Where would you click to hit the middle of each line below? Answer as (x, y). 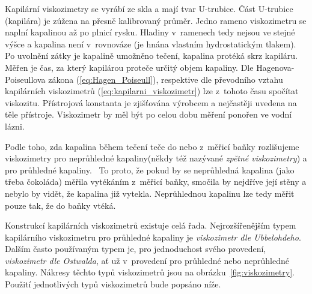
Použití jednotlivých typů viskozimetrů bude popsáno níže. (113, 284)
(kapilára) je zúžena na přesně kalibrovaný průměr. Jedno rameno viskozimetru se (156, 20)
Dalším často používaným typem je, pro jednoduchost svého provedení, (136, 249)
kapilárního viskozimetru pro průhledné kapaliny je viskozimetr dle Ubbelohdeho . (153, 237)
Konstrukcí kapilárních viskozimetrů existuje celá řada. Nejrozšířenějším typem (151, 225)
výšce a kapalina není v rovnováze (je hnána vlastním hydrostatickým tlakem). (151, 43)
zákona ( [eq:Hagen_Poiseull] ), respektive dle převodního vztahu (166, 79)
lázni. (15, 126)
